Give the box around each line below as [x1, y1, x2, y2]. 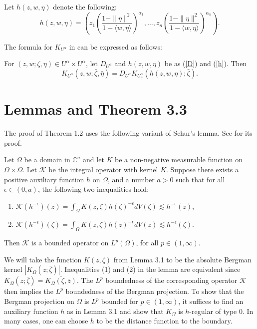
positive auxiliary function [4, 174, 84, 184]
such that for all [176, 174, 225, 184]
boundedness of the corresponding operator [105, 275, 238, 285]
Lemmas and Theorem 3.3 [4, 99, 187, 119]
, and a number [108, 174, 155, 184]
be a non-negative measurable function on [115, 154, 243, 165]
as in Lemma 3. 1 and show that [66, 305, 164, 316]
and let [83, 154, 104, 165]
